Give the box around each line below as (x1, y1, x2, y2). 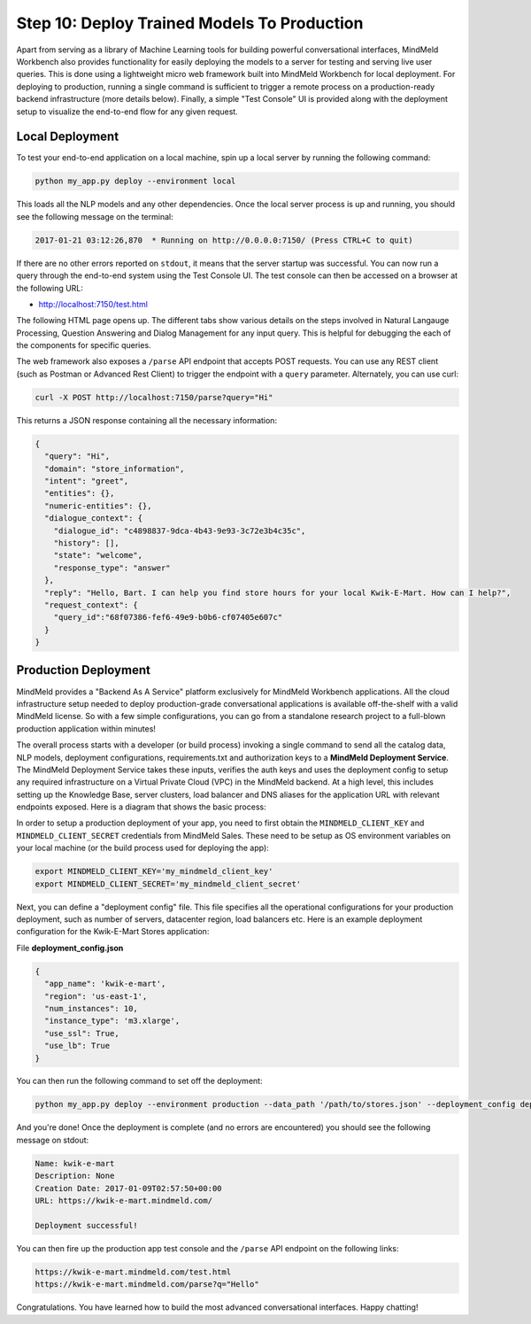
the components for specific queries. (16, 340, 151, 351)
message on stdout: (16, 1134, 89, 1145)
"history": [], (53, 538, 119, 548)
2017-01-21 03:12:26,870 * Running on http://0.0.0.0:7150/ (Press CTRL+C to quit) (35, 235, 413, 245)
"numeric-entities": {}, (44, 500, 152, 511)
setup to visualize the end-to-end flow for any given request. (16, 106, 238, 117)
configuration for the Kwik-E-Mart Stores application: (16, 926, 210, 937)
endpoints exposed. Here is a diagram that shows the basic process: (16, 801, 266, 812)
